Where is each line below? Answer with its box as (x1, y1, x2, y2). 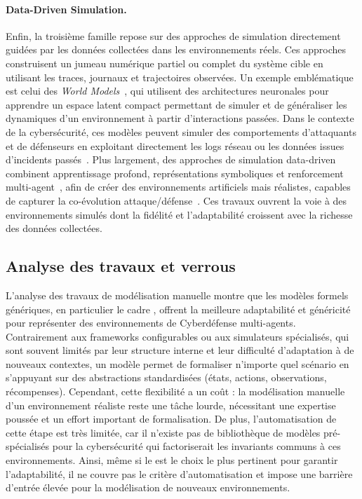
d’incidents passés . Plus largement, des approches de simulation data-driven (6, 152, 336, 167)
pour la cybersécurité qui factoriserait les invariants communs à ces (52, 439, 341, 453)
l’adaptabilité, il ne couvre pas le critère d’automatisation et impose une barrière (6, 466, 353, 481)
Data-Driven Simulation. (6, 1, 127, 16)
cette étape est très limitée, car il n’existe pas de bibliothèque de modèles (6, 425, 321, 439)
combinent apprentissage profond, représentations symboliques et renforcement (6, 165, 344, 180)
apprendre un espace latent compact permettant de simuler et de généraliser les (6, 97, 347, 111)
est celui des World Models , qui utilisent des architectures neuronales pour (6, 83, 329, 98)
